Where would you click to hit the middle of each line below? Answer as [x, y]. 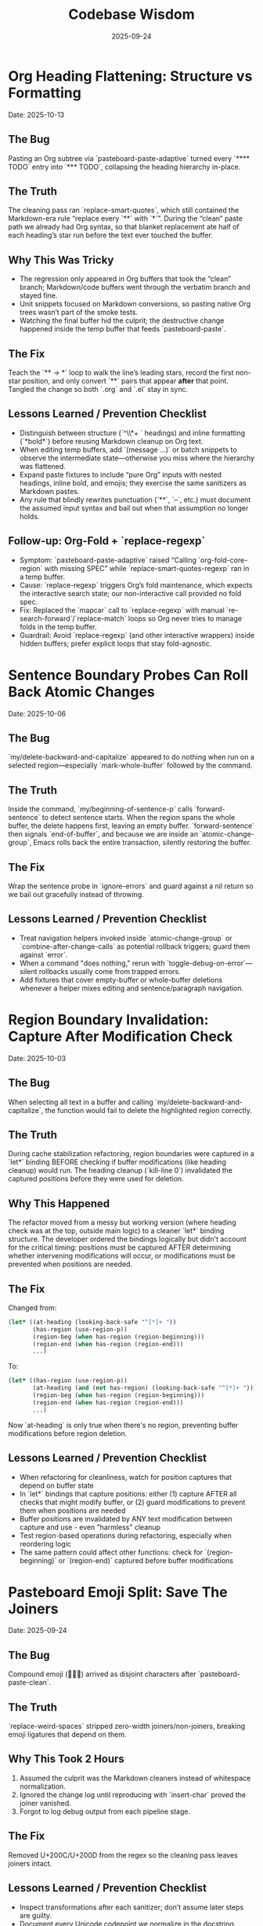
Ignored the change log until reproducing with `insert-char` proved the [133, 1794]
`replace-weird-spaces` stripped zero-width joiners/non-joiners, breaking [127, 1726]
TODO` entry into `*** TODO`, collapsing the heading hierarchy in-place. [124, 167]
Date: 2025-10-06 [37, 713]
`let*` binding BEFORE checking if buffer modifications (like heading [117, 1162]
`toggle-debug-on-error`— [210, 963]
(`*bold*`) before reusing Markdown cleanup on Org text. [111, 441]
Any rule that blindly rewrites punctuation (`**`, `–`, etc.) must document [135, 500]
